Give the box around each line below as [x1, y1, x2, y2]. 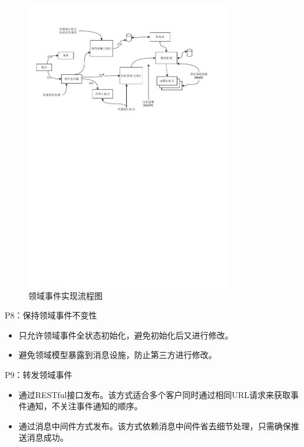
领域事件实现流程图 [28, 289, 103, 301]
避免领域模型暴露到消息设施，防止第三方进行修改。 [18, 349, 217, 361]
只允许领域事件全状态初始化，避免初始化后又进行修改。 [18, 328, 233, 341]
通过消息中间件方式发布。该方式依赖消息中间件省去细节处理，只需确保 [18, 419, 291, 432]
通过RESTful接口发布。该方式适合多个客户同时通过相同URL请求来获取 [18, 388, 291, 400]
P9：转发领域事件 [5, 369, 72, 381]
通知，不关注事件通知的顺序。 [27, 400, 143, 412]
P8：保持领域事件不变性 [5, 309, 97, 321]
